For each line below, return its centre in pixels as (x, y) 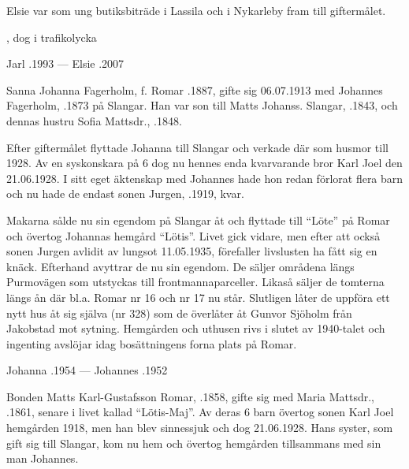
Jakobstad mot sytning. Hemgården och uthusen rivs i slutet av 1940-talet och (196, 328)
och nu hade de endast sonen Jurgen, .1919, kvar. (125, 194)
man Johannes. (43, 458)
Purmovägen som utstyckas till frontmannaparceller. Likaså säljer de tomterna (195, 282)
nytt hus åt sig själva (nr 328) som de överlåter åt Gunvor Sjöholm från (179, 313)
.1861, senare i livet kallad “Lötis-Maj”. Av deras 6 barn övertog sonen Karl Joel (200, 412)
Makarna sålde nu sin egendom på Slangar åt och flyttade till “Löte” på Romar (198, 220)
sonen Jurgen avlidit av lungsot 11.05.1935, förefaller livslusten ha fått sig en (192, 251)
